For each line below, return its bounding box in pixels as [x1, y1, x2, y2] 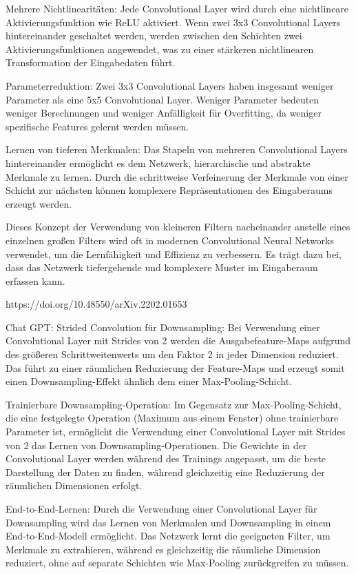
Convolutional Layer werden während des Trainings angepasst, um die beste [6, 451, 326, 466]
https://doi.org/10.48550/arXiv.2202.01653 [6, 297, 187, 311]
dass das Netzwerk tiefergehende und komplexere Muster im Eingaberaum [6, 260, 318, 275]
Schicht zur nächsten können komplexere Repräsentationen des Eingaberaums [6, 183, 333, 197]
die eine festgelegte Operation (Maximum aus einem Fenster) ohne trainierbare [6, 410, 339, 425]
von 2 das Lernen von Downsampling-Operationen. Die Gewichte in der [6, 437, 307, 452]
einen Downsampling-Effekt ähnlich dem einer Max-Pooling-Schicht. [6, 374, 293, 388]
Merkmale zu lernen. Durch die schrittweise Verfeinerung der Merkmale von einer [6, 169, 348, 184]
